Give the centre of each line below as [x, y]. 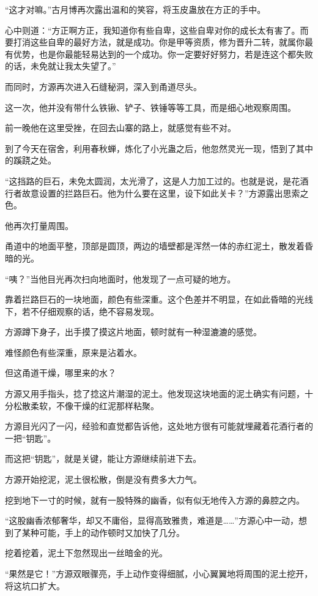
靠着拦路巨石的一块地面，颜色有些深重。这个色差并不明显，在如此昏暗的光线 [159, 299]
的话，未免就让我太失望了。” [61, 66]
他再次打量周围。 [39, 225]
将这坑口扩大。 [35, 585]
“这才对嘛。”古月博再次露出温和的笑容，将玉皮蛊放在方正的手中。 [135, 9]
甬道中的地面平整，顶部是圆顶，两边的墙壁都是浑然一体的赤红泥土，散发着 [155, 246]
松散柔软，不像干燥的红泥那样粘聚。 [86, 405]
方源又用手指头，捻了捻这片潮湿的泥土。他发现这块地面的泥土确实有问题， [155, 394]
